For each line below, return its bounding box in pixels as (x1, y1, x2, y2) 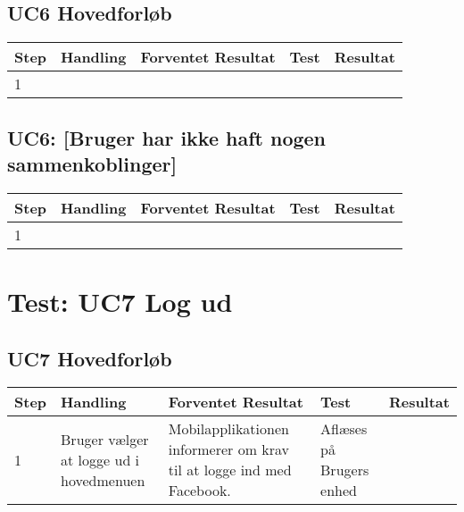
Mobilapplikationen (168, 418, 289, 440)
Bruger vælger (61, 428, 149, 449)
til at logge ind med (168, 459, 292, 481)
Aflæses (320, 418, 368, 440)
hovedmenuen (61, 469, 145, 491)
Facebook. (168, 480, 231, 501)
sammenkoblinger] (7, 149, 178, 177)
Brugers (320, 459, 369, 481)
